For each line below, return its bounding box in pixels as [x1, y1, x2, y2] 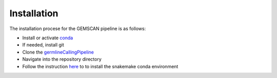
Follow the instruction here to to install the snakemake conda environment [22, 63, 179, 69]
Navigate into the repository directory [22, 56, 102, 62]
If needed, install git [22, 42, 64, 48]
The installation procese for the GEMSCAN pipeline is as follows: [9, 25, 146, 32]
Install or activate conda [22, 35, 73, 41]
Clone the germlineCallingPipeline [22, 49, 94, 55]
